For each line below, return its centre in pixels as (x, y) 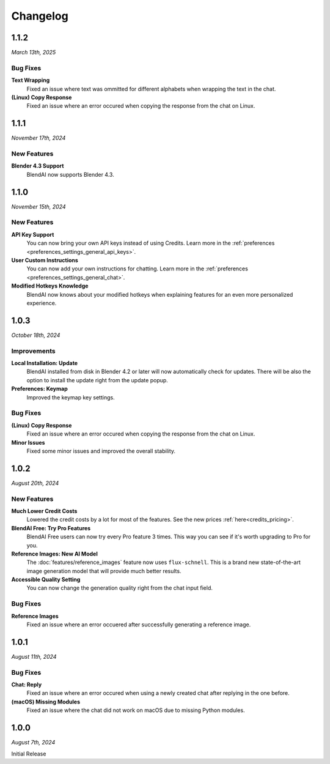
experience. (42, 303)
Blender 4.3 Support (38, 166)
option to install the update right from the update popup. (97, 380)
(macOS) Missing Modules (46, 702)
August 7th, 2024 (33, 743)
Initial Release (29, 754)
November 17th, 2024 (38, 138)
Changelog (40, 16)
